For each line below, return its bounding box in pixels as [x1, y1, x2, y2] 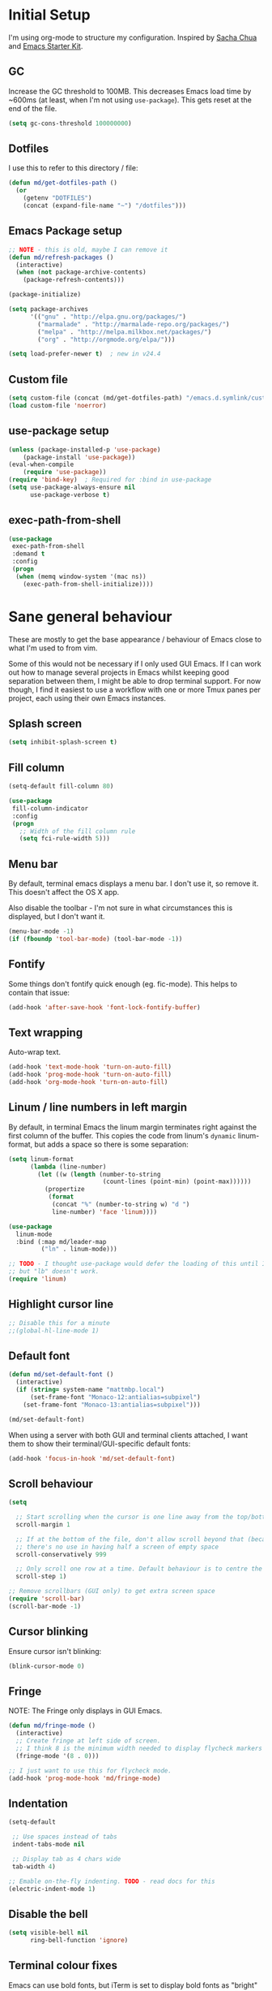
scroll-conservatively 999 [15, 1550, 107, 1558]
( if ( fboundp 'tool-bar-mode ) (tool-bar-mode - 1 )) [8, 935, 183, 943]
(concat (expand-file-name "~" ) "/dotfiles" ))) [23, 201, 186, 210]
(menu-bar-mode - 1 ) [8, 927, 74, 935]
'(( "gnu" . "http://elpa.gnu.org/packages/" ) [29, 313, 186, 321]
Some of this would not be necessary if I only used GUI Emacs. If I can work [8, 659, 261, 668]
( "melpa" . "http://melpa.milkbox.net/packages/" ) [37, 327, 212, 336]
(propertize [44, 1186, 85, 1194]
